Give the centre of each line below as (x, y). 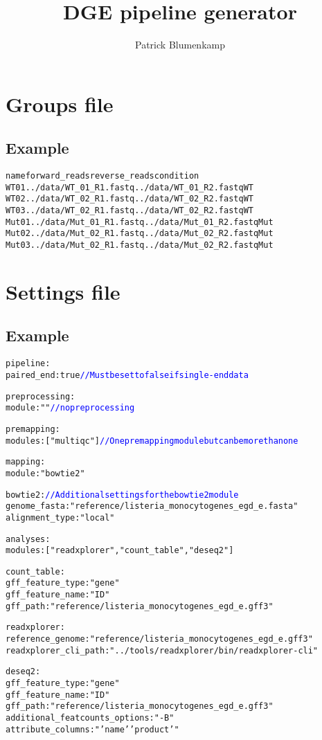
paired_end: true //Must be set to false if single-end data (127, 375)
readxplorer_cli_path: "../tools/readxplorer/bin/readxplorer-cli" (162, 650)
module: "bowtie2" (45, 473)
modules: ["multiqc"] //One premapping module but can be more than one (152, 441)
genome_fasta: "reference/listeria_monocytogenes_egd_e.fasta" (152, 506)
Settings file (63, 291)
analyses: (28, 539)
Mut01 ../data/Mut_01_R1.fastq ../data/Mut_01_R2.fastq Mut (140, 222)
